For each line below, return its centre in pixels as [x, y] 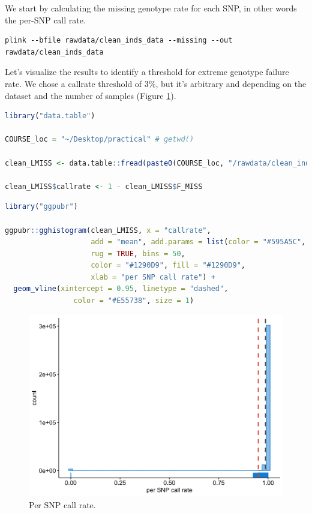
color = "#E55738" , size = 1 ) [134, 301]
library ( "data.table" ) [50, 116]
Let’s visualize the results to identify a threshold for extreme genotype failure [147, 72]
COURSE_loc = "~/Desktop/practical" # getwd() [100, 139]
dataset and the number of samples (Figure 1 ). [91, 95]
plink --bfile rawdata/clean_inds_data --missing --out [119, 40]
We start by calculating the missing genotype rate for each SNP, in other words [151, 8]
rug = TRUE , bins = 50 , [138, 253]
